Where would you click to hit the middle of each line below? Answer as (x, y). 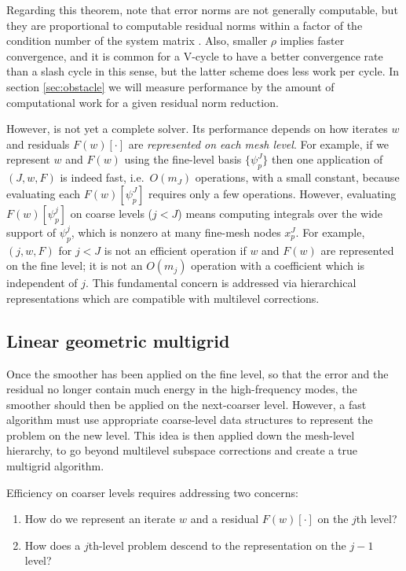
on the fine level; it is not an (75, 265)
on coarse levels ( (112, 213)
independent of (42, 283)
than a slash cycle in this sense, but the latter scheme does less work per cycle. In (203, 71)
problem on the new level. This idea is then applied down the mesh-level (181, 435)
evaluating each (44, 193)
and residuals (38, 144)
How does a (53, 545)
